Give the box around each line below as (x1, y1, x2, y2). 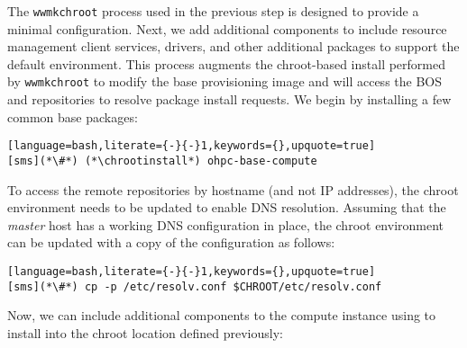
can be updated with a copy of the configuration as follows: (7, 233, 335, 252)
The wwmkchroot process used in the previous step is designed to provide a (7, 2, 419, 20)
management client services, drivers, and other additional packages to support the (7, 37, 460, 56)
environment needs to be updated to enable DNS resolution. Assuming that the (7, 198, 446, 217)
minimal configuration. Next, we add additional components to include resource (7, 19, 447, 38)
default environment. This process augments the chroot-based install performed (7, 54, 445, 73)
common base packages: (7, 107, 138, 126)
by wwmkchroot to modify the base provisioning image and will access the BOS (7, 72, 443, 91)
